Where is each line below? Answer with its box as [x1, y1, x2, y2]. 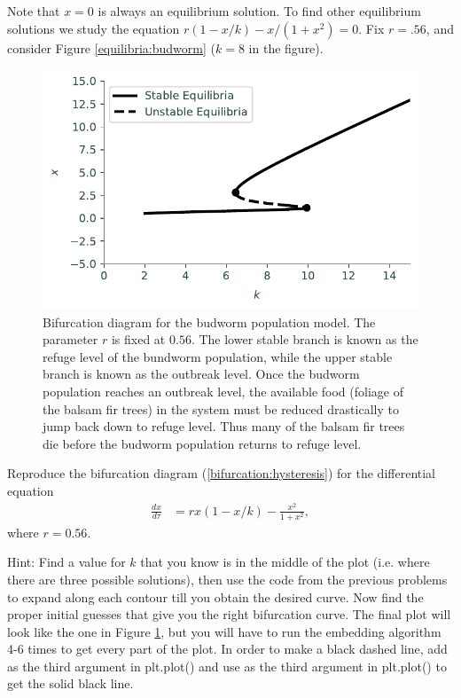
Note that [7, 2, 60, 20]
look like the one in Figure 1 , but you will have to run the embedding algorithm [7, 622, 441, 640]
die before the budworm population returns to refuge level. [43, 434, 362, 452]
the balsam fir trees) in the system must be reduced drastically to [43, 399, 399, 418]
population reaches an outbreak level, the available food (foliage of [43, 381, 403, 400]
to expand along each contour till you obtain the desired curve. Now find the [7, 587, 424, 606]
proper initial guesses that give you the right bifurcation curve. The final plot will [7, 605, 451, 623]
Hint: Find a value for [7, 553, 126, 571]
